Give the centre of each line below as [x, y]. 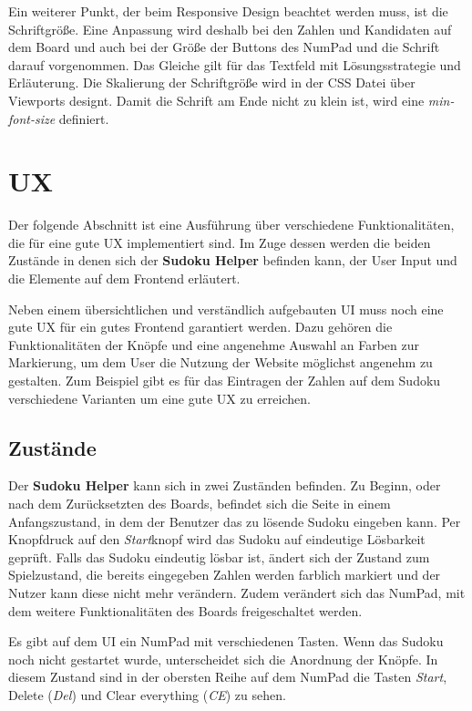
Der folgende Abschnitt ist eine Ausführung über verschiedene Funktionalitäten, [231, 225]
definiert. [84, 118]
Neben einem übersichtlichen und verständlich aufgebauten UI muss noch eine [226, 309]
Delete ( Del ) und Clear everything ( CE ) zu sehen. [147, 694]
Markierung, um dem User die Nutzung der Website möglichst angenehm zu [221, 362]
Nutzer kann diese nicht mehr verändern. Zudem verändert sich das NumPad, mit [237, 592]
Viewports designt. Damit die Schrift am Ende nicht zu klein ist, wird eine [216, 100]
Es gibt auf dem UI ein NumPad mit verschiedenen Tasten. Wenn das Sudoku [226, 641]
